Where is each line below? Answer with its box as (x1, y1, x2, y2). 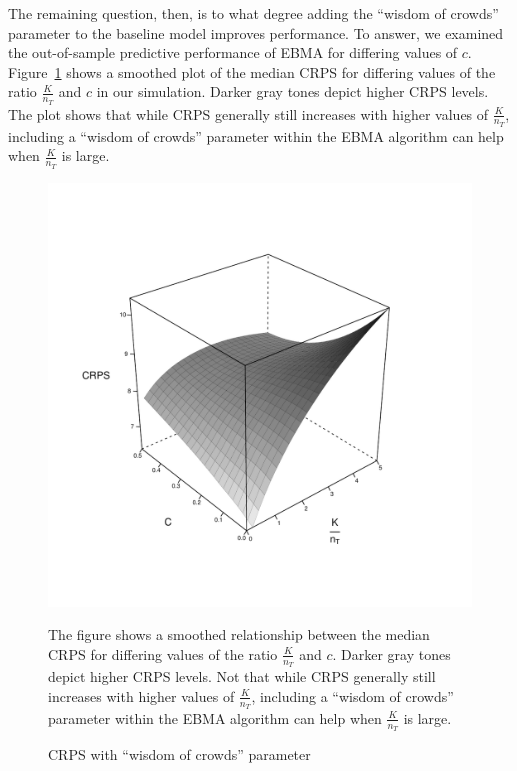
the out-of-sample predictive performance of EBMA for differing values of (8, 42, 458, 63)
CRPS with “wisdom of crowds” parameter (48, 744, 311, 765)
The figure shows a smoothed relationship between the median (48, 624, 430, 645)
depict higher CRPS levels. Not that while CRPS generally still (48, 666, 436, 687)
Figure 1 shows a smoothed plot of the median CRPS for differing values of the (8, 61, 496, 82)
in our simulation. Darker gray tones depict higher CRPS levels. (96, 81, 489, 102)
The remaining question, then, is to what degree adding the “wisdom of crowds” (8, 3, 499, 23)
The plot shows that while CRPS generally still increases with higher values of (8, 103, 489, 124)
